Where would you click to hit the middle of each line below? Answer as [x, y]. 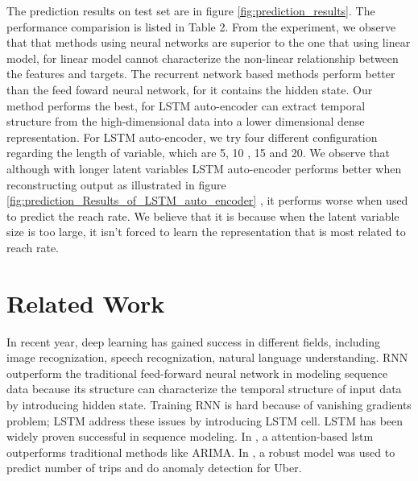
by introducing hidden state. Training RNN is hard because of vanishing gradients [209, 404]
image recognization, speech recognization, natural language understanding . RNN [207, 357]
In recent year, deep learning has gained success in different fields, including [194, 341]
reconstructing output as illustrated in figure [116, 184]
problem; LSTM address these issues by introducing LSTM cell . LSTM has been [205, 420]
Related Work [86, 303]
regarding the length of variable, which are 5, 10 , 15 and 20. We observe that [198, 153]
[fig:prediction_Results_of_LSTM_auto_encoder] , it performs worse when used [207, 200]
